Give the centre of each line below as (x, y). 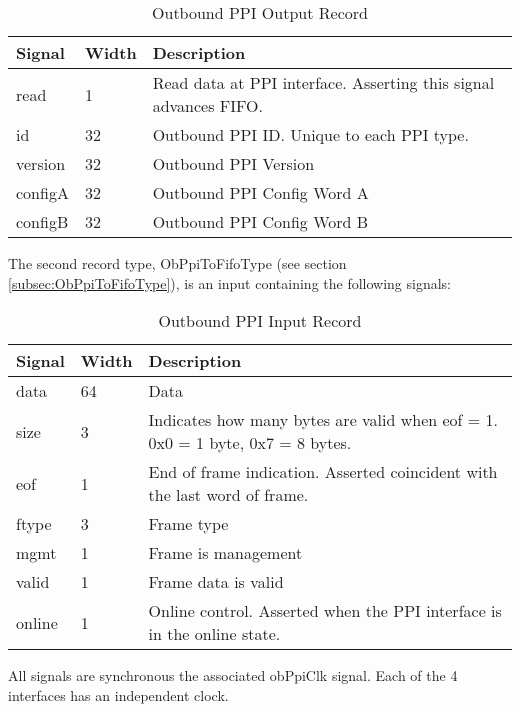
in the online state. (214, 634)
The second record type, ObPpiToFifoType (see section (177, 263)
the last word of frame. (228, 495)
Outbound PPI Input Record (260, 321)
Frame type (188, 524)
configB (42, 221)
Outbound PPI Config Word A (260, 192)
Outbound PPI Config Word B (260, 221)
